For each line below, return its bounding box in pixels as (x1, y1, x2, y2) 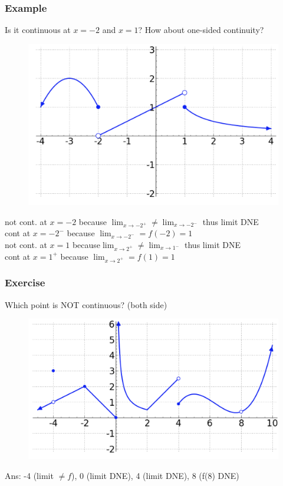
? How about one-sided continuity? (138, 24, 264, 36)
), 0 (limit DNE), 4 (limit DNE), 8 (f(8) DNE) (71, 470, 239, 482)
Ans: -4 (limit (5, 470, 54, 482)
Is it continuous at (5, 24, 71, 36)
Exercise (5, 275, 45, 290)
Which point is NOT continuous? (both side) (5, 298, 167, 310)
